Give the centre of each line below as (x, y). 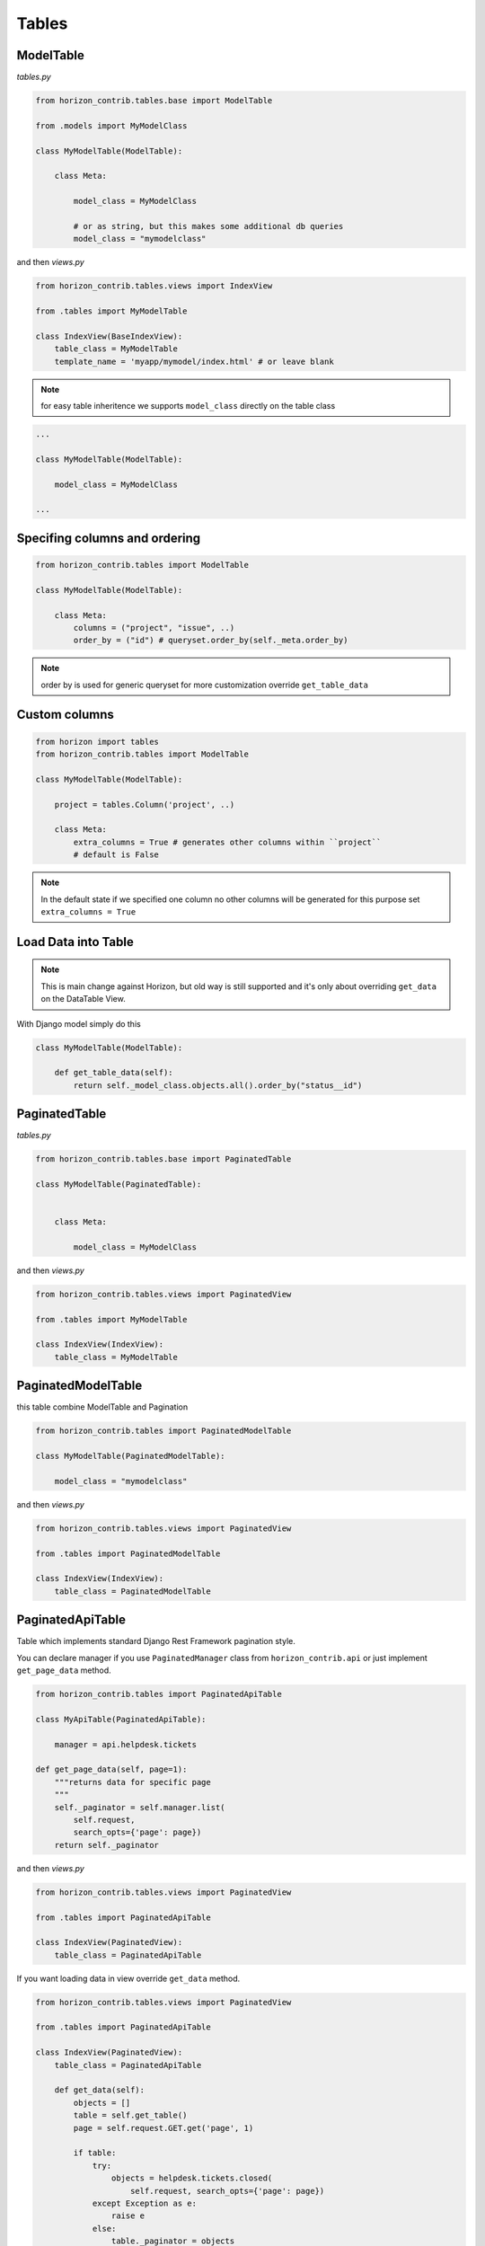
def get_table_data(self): (114, 1073)
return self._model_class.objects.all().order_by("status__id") (218, 1085)
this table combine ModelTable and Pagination (102, 1407)
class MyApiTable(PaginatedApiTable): (121, 1719)
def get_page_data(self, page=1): (111, 1769)
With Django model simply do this (79, 1023)
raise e (128, 2216)
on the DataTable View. (83, 999)
